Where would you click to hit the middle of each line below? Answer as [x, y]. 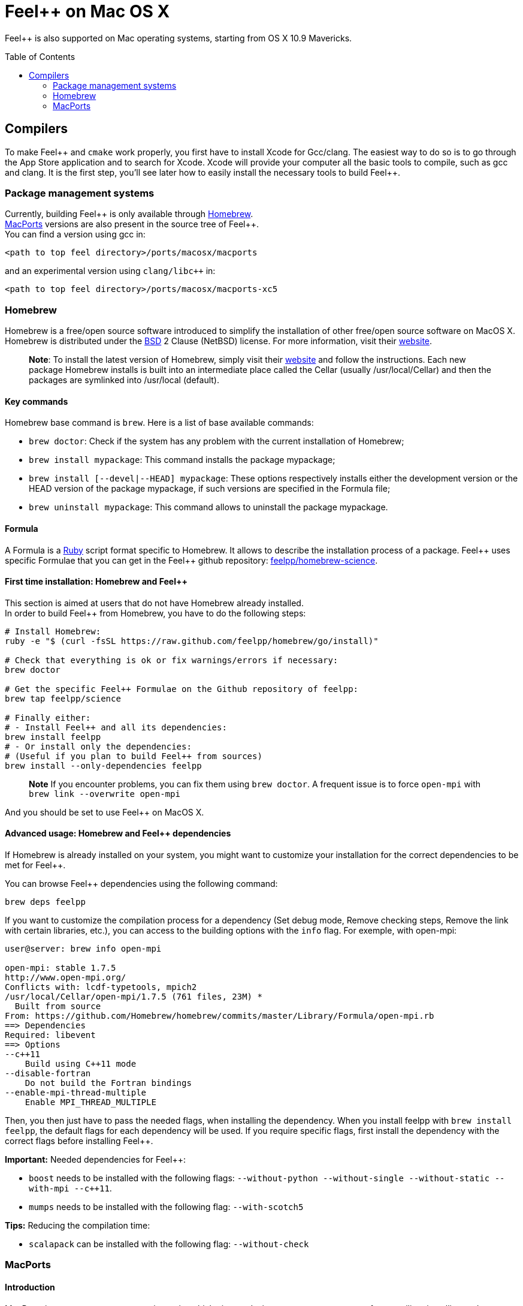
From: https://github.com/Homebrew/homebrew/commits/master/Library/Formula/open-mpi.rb [220, 1015]
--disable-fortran [48, 1073]
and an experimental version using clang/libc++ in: [110, 271]
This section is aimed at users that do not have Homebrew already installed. [154, 603]
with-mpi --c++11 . [70, 1188]
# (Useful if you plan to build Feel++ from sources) [134, 756]
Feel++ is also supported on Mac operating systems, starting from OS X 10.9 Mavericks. [179, 38]
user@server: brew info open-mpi [83, 948]
